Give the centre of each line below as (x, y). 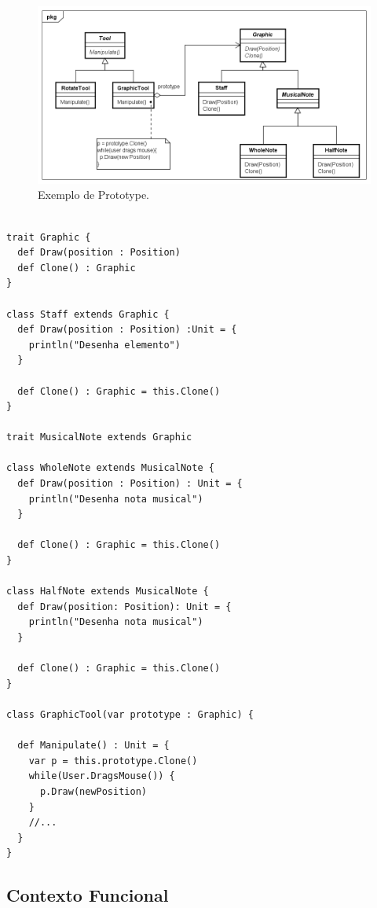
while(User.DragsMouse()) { (102, 776)
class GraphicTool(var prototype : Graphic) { (130, 714)
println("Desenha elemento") (104, 345)
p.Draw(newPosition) (93, 791)
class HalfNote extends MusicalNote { (108, 592)
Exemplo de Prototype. (94, 195)
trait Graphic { (49, 237)
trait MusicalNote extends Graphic (99, 437)
